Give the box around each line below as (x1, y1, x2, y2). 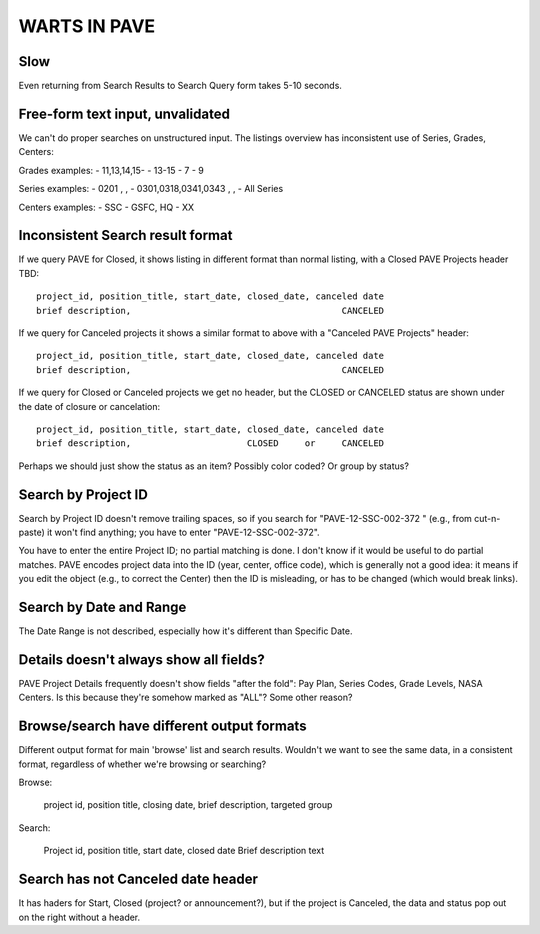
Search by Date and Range (18, 599, 187, 616)
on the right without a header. (18, 911, 141, 923)
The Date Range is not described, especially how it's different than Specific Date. (18, 625, 353, 637)
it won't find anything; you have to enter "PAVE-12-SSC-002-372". (46, 526, 320, 539)
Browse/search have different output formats (18, 718, 307, 735)
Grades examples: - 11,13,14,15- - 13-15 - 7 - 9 (18, 164, 205, 176)
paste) (18, 526, 45, 539)
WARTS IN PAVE (18, 15, 156, 37)
